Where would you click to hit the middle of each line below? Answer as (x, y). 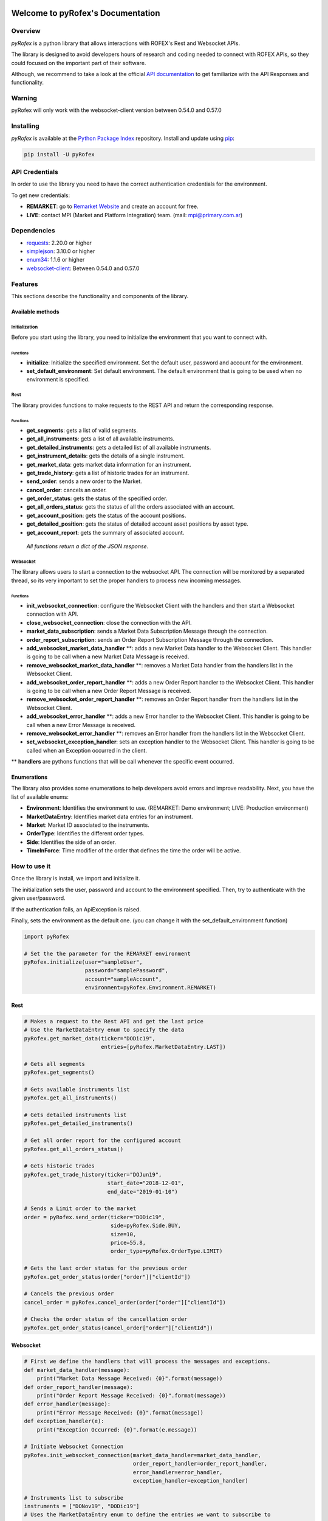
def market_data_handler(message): (77, 1370)
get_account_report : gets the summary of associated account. (105, 532)
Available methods (36, 312)
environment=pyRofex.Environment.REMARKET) (151, 988)
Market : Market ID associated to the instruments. (88, 825)
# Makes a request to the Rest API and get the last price (114, 1021)
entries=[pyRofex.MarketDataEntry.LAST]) (163, 1047)
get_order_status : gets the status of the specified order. (97, 498)
